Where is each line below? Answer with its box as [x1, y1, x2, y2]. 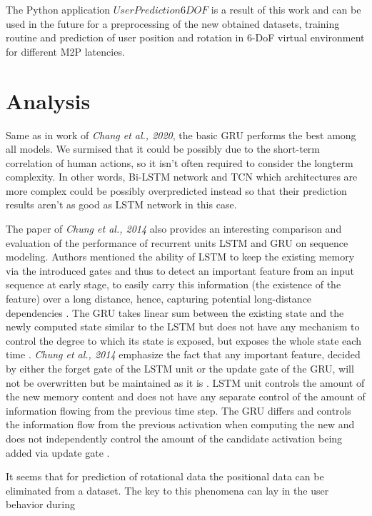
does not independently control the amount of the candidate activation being [6, 430, 343, 445]
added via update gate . [6, 445, 110, 460]
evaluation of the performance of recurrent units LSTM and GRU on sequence [6, 235, 348, 250]
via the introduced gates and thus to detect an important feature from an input [6, 263, 355, 278]
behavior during [6, 497, 75, 512]
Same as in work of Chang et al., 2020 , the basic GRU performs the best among [6, 127, 356, 142]
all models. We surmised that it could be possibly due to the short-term [6, 141, 321, 156]
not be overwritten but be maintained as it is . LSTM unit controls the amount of [6, 375, 365, 390]
